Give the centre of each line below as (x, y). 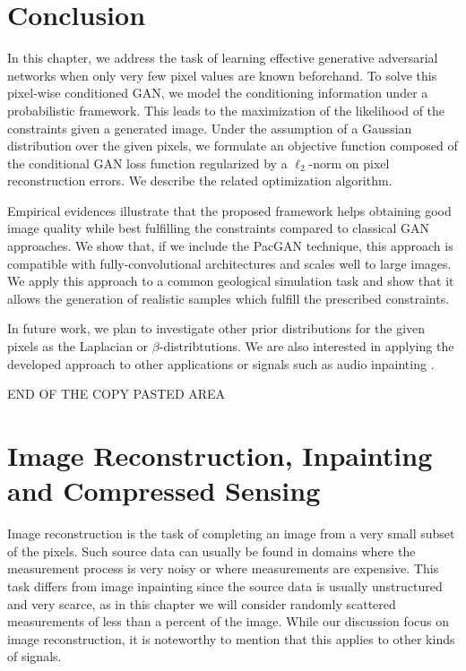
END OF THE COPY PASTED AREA (116, 394)
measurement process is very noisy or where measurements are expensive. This (223, 568)
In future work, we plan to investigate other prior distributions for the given (216, 328)
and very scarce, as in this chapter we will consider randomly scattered (202, 603)
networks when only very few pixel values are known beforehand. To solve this (222, 75)
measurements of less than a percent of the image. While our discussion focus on (229, 621)
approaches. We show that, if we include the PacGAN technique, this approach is (230, 246)
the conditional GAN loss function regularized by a (147, 163)
